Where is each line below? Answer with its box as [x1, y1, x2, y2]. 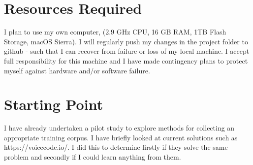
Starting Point [4, 94, 103, 114]
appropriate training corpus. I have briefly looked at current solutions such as [4, 132, 238, 142]
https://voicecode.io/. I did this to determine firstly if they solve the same [4, 142, 228, 152]
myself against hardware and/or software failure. [4, 65, 150, 75]
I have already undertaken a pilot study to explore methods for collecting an [4, 123, 235, 133]
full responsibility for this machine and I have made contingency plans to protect [4, 55, 248, 66]
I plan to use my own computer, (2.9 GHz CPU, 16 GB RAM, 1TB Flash [4, 27, 226, 37]
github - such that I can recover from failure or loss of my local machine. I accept [4, 46, 250, 56]
